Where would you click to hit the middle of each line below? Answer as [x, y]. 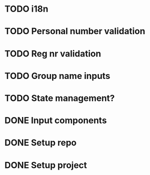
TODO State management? [60, 98]
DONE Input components [56, 121]
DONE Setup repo [40, 143]
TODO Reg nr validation [53, 53]
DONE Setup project [46, 165]
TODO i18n [27, 9]
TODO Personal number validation [75, 31]
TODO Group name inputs [57, 76]
